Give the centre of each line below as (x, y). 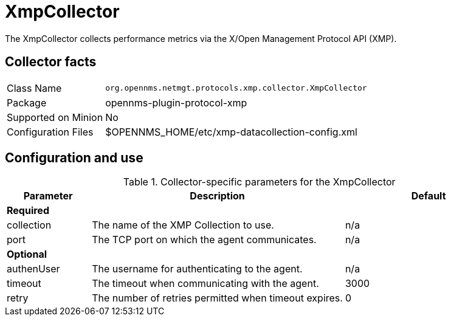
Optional (27, 254)
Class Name (34, 88)
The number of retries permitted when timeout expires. (217, 298)
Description (217, 196)
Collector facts (51, 62)
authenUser (33, 269)
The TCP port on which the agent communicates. (204, 240)
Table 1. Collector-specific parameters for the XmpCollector (259, 182)
